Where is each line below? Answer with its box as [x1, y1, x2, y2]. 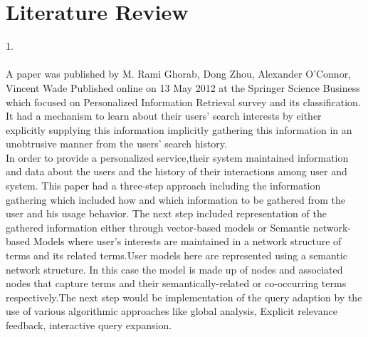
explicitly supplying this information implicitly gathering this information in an [6, 122, 352, 137]
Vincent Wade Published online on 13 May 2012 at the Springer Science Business [6, 80, 360, 95]
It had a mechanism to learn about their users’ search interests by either [6, 108, 322, 123]
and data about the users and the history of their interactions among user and [6, 164, 347, 179]
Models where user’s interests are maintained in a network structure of [33, 234, 342, 249]
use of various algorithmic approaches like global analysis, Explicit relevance [6, 304, 337, 318]
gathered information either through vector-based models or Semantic [6, 219, 310, 234]
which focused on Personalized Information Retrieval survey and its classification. [6, 94, 361, 109]
